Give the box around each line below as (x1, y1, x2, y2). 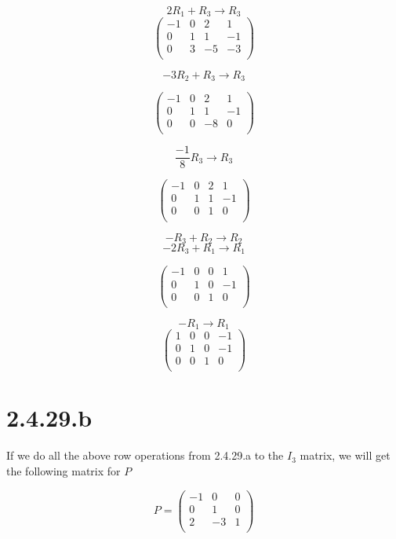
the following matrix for (6, 462, 121, 478)
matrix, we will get (300, 447, 391, 464)
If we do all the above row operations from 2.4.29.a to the (6, 447, 284, 464)
